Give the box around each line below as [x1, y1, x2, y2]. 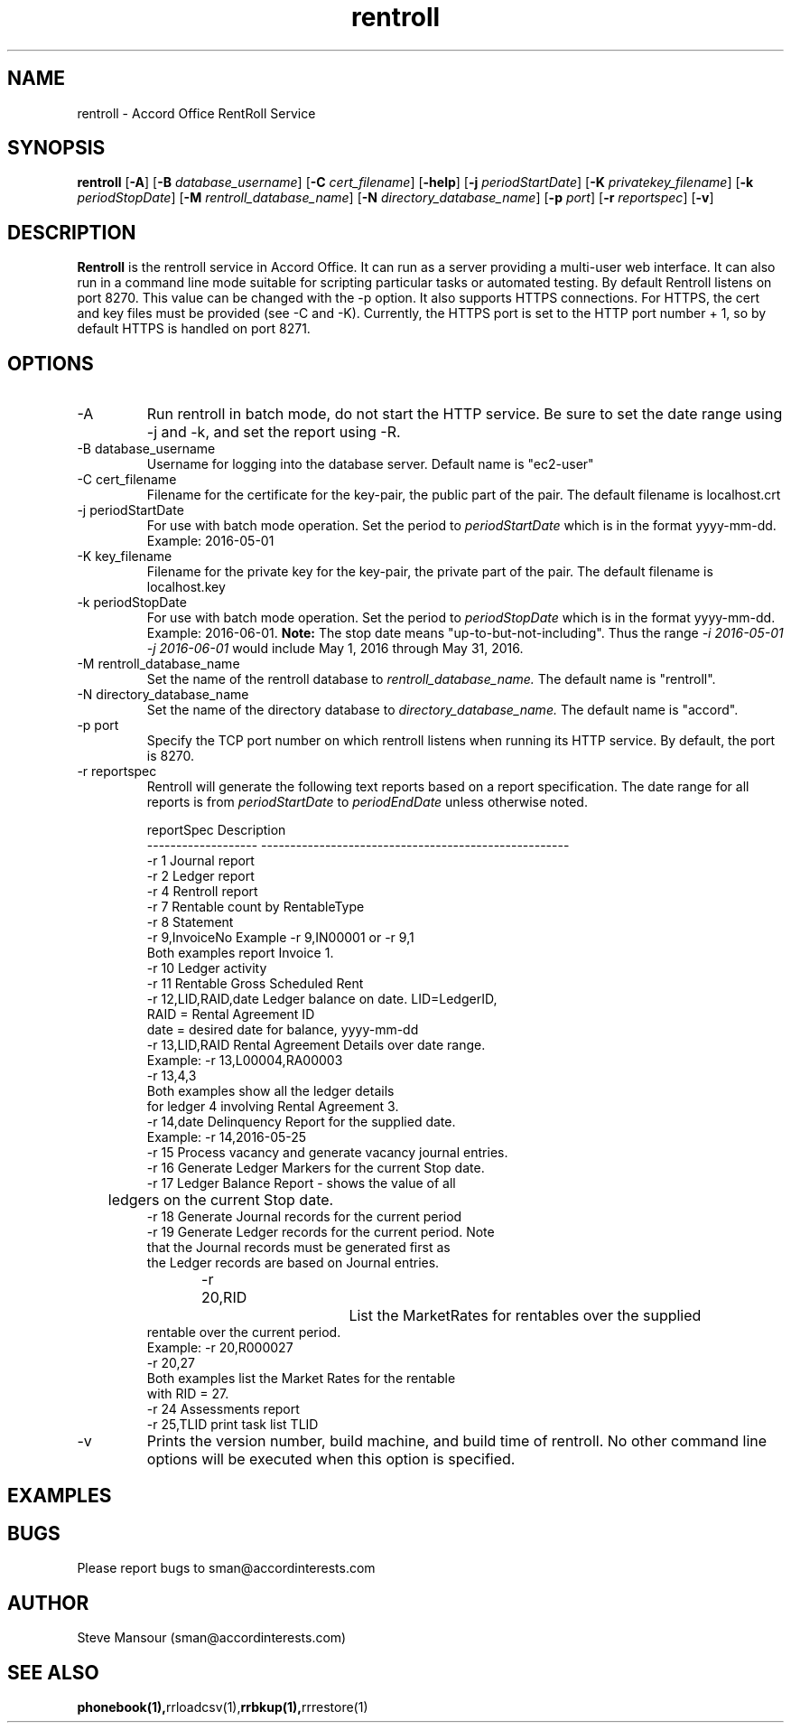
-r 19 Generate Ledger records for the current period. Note [146, 1224, 495, 1240]
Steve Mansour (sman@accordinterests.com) [77, 1630, 347, 1646]
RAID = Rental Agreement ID [146, 1006, 315, 1023]
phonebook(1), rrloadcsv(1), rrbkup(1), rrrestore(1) [77, 1699, 368, 1716]
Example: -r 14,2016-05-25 [146, 1129, 307, 1146]
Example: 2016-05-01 [146, 533, 275, 549]
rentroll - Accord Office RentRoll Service [77, 105, 316, 121]
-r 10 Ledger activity [146, 960, 267, 977]
